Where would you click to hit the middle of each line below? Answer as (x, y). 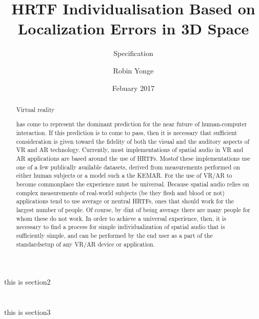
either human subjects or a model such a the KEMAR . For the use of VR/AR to (124, 175)
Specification (133, 53)
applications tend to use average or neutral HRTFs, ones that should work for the (125, 201)
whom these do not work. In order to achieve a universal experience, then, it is (121, 218)
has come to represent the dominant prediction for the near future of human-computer (132, 124)
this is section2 (27, 282)
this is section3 (27, 312)
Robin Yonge (133, 70)
